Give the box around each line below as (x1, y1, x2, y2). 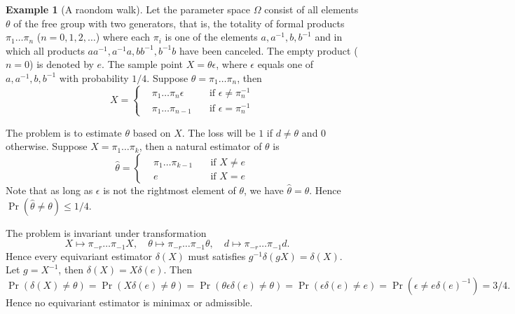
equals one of (257, 57, 314, 71)
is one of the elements (165, 29, 258, 44)
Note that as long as (6, 182, 93, 197)
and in (315, 29, 343, 44)
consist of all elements (264, 2, 359, 16)
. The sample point (102, 57, 184, 71)
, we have (244, 182, 284, 197)
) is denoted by (29, 57, 94, 71)
